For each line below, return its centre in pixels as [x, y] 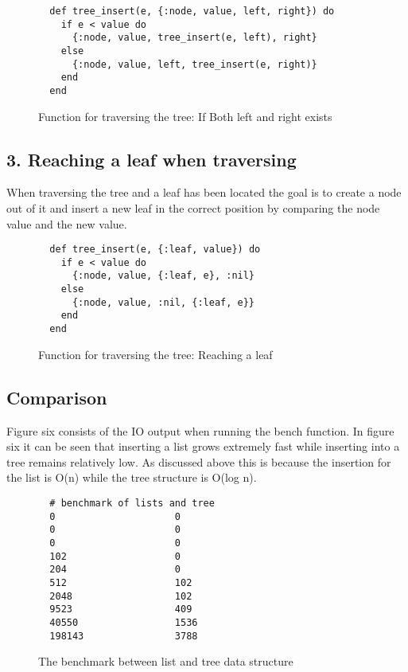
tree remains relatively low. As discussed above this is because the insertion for [199, 461]
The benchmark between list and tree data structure [166, 661]
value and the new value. [67, 223]
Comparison [57, 397]
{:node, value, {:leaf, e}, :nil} [163, 276]
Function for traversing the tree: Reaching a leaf [155, 354]
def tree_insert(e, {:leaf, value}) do [155, 250]
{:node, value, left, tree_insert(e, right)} [194, 64]
